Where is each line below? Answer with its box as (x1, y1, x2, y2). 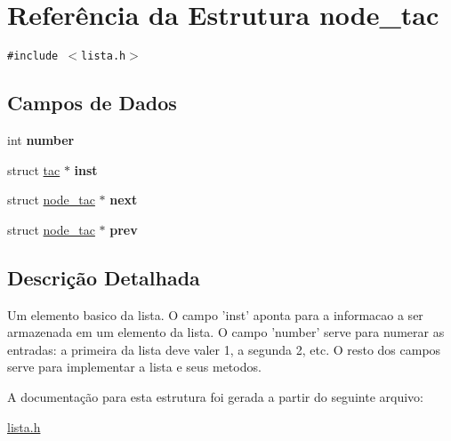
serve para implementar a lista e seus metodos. (7, 357, 262, 376)
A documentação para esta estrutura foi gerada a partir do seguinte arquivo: (7, 387, 423, 405)
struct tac (7, 160, 60, 179)
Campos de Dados (7, 89, 177, 116)
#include (7, 50, 59, 63)
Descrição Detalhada (7, 263, 200, 291)
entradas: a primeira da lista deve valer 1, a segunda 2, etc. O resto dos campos (7, 340, 441, 358)
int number (7, 130, 75, 148)
